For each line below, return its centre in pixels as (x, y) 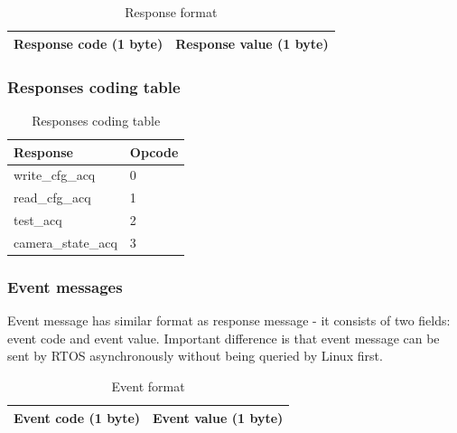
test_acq (38, 220)
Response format (171, 12)
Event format (148, 386)
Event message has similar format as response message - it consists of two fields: (229, 320)
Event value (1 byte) (218, 417)
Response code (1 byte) (89, 43)
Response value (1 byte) (252, 43)
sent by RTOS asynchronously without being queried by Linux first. (195, 356)
